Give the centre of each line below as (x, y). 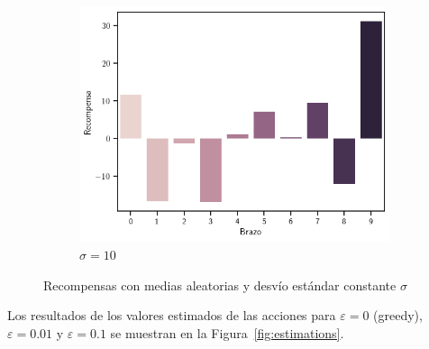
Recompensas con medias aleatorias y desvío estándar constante (220, 285)
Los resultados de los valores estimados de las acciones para (172, 315)
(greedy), (398, 315)
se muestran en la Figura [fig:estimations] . (227, 332)
